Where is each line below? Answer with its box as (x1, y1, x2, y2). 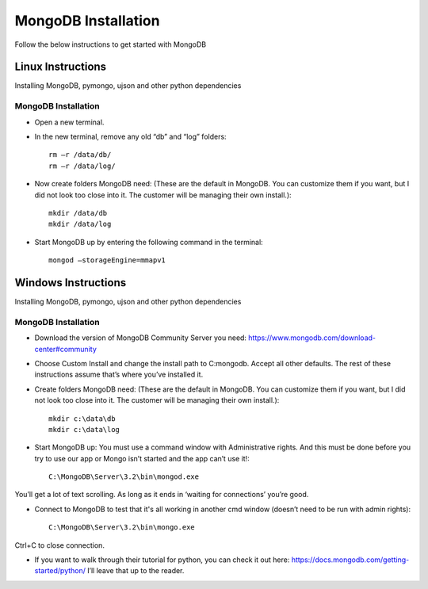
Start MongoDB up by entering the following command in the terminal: (34, 237, 263, 247)
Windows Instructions (14, 276, 127, 289)
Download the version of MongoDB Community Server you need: (34, 333, 247, 342)
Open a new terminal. (34, 117, 105, 127)
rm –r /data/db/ (48, 151, 112, 159)
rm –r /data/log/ (48, 161, 116, 170)
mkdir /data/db (48, 208, 108, 217)
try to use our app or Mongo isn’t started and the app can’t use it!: (34, 453, 250, 463)
